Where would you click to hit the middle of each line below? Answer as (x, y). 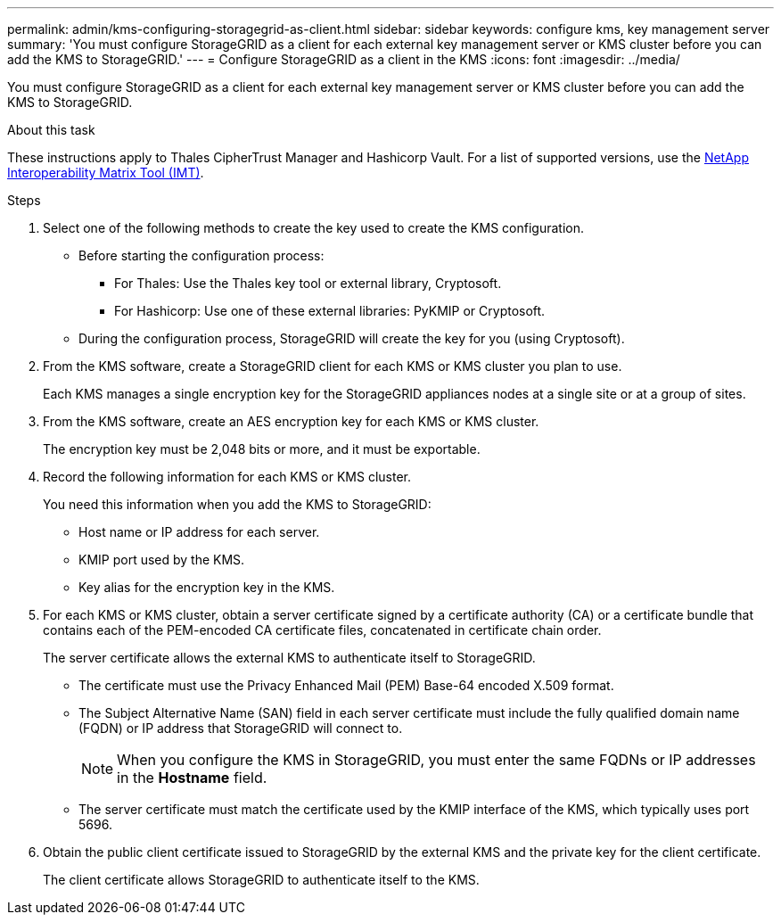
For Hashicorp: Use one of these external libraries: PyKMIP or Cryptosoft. (330, 311)
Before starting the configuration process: (201, 255)
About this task (51, 130)
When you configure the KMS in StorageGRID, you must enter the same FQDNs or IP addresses (436, 760)
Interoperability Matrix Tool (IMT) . (106, 173)
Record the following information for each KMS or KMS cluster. (227, 477)
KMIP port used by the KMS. (162, 560)
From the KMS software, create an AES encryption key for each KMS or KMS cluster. (291, 421)
